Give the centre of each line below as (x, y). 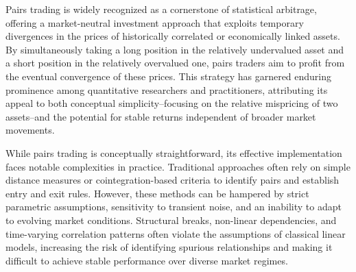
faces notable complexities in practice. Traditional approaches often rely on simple (178, 166)
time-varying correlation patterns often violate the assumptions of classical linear (176, 233)
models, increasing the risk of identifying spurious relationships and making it (169, 247)
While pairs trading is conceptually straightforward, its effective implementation (174, 152)
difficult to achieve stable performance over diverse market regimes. (147, 260)
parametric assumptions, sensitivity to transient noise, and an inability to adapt (174, 207)
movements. (30, 130)
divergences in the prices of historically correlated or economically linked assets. (173, 36)
